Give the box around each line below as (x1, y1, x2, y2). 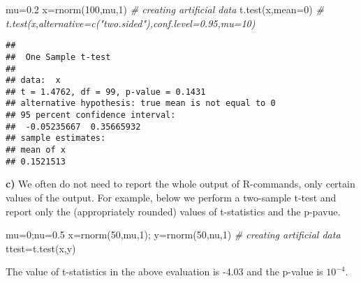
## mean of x (6, 145, 66, 155)
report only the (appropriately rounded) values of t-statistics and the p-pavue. (6, 204, 341, 218)
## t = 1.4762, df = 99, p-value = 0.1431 (6, 86, 206, 97)
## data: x (6, 75, 61, 86)
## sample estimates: (6, 133, 106, 144)
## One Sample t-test (6, 52, 111, 62)
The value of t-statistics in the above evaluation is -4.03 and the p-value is (6, 264, 323, 279)
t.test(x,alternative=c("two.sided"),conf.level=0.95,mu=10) (6, 15, 256, 30)
